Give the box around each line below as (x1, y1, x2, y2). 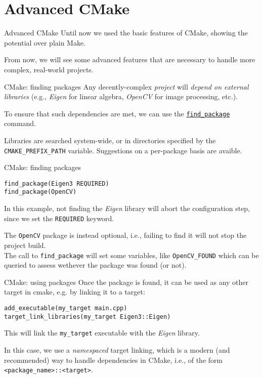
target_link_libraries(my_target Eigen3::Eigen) (4, 313, 171, 320)
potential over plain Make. (4, 37, 86, 48)
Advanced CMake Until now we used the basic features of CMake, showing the (4, 27, 248, 38)
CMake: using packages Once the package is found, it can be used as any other (4, 276, 249, 287)
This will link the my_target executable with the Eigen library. (4, 327, 200, 338)
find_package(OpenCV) (4, 188, 77, 196)
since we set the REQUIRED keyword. (4, 213, 114, 223)
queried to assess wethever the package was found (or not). (4, 260, 187, 270)
